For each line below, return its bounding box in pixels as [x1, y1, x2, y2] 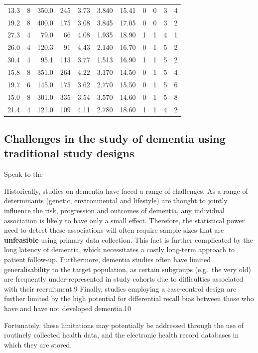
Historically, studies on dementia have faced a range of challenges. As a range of [4, 185, 248, 196]
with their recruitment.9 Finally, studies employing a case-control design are [4, 283, 237, 294]
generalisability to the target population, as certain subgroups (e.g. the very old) [4, 264, 251, 274]
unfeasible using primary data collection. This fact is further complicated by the [4, 234, 253, 245]
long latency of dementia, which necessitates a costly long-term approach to [4, 244, 235, 255]
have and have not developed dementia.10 [4, 303, 131, 313]
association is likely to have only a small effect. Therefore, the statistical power [4, 215, 245, 225]
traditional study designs [4, 145, 134, 161]
